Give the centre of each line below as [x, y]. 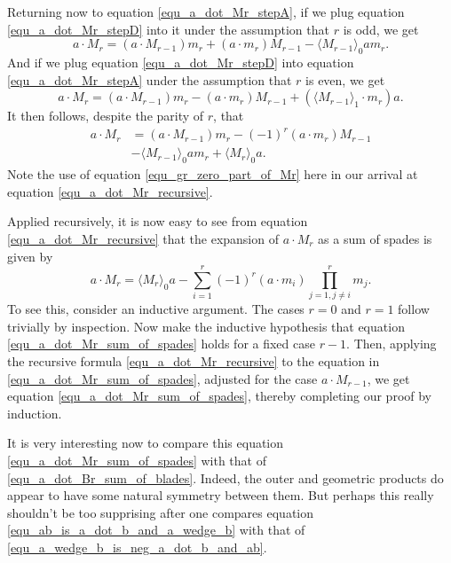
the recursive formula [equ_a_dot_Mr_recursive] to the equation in [194, 361]
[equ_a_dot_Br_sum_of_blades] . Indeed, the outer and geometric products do [225, 477]
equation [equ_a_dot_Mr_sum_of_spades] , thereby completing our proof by [220, 396]
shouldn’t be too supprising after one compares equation [161, 512]
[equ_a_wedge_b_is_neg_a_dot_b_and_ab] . [137, 547]
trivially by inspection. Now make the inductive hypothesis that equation [206, 326]
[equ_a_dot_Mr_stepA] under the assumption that [150, 79]
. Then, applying [392, 344]
